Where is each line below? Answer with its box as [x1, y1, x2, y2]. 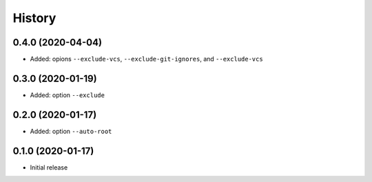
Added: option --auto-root [30, 127, 112, 135]
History [12, 10, 56, 26]
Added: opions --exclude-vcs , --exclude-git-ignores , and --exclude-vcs [30, 55, 263, 63]
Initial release [30, 163, 68, 172]
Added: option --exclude [30, 90, 105, 99]
